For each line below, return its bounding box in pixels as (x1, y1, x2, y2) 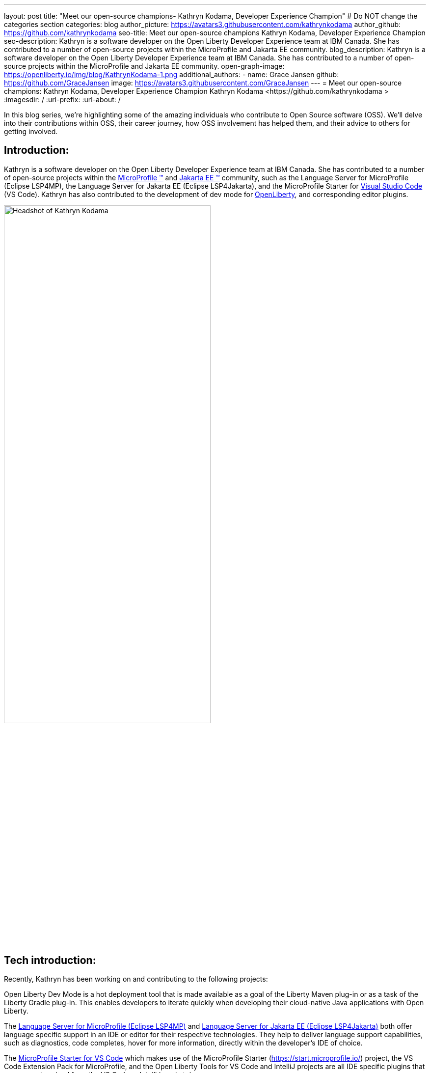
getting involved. (4, 127, 58, 136)
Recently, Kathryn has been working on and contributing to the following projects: (4, 975, 268, 984)
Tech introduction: (4, 954, 96, 966)
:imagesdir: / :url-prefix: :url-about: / (4, 95, 121, 104)
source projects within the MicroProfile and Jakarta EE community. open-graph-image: (4, 62, 285, 70)
